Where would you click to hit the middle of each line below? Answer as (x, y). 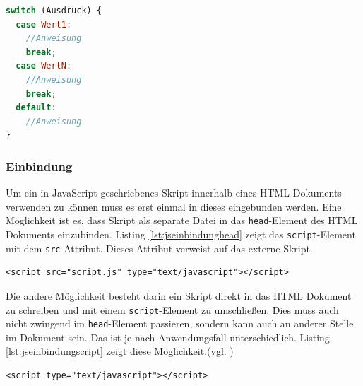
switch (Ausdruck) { (54, 11)
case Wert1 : (44, 24)
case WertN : (44, 66)
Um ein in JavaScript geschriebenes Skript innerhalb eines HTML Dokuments (174, 193)
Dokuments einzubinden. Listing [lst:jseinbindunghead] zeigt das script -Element (181, 234)
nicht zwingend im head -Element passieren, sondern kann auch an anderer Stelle (180, 323)
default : (36, 108)
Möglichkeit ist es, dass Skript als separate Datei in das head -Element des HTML (182, 220)
